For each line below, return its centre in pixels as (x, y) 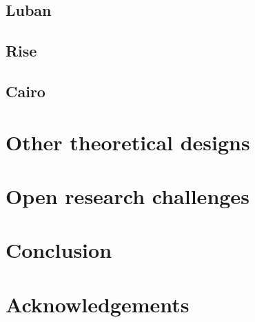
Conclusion (59, 250)
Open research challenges (127, 195)
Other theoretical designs (128, 142)
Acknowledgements (98, 304)
